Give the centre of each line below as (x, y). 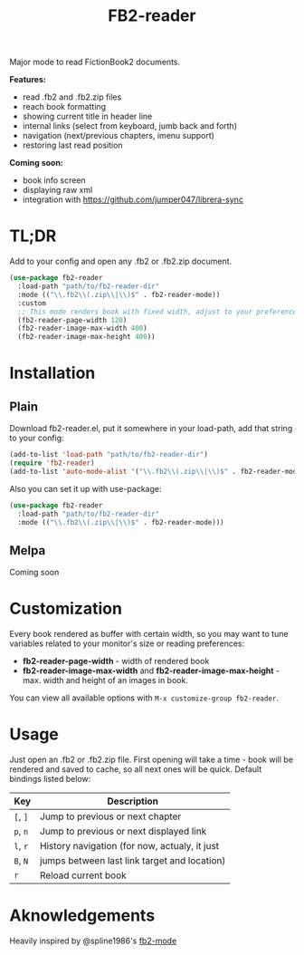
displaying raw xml (57, 190)
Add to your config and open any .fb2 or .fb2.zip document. (121, 261)
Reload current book (83, 875)
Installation (52, 373)
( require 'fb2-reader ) (52, 463)
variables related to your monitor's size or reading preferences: (127, 643)
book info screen (54, 180)
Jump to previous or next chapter (110, 816)
